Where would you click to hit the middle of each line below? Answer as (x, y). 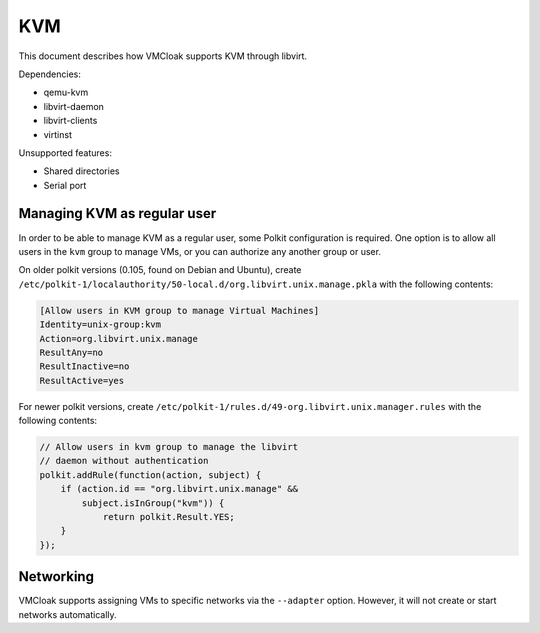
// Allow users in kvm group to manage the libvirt (169, 447)
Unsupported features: (65, 152)
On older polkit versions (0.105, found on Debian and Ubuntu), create (160, 270)
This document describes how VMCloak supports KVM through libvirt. (163, 56)
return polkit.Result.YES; (168, 516)
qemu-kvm (66, 92)
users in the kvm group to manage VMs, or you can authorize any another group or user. (200, 251)
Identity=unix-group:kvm (100, 324)
